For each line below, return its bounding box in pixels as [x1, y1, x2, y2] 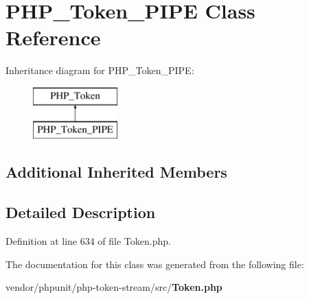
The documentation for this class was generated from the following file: [5, 256, 304, 271]
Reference [5, 23, 101, 51]
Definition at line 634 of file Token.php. [5, 234, 171, 248]
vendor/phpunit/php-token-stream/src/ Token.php [5, 280, 222, 294]
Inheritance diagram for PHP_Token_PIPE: [5, 63, 194, 77]
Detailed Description [5, 202, 156, 223]
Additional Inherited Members [5, 161, 227, 182]
